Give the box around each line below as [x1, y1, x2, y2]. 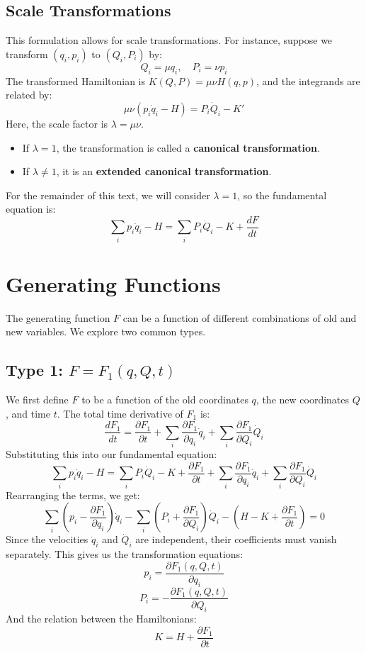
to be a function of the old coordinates [81, 392, 248, 407]
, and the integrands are [256, 73, 360, 88]
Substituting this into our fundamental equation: [6, 447, 217, 462]
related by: [6, 87, 52, 102]
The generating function [6, 310, 110, 325]
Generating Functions [6, 269, 221, 298]
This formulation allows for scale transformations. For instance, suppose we [6, 33, 333, 48]
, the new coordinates [256, 392, 350, 407]
